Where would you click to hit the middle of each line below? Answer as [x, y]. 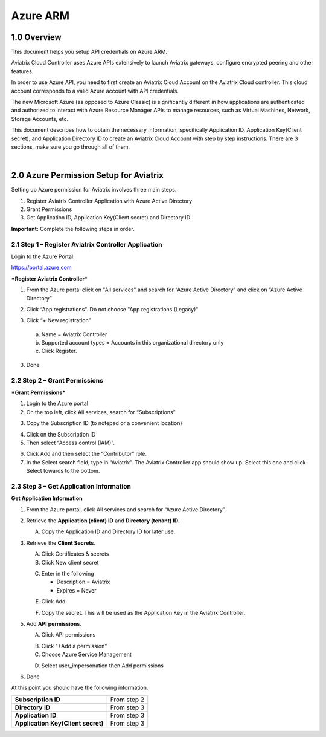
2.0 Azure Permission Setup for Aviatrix [88, 175]
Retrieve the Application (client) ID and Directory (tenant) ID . [103, 521]
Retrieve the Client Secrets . [61, 543]
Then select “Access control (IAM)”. [70, 443]
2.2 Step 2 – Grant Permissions [57, 380]
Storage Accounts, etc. [40, 119]
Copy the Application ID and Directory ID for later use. [108, 531]
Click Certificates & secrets [75, 554]
